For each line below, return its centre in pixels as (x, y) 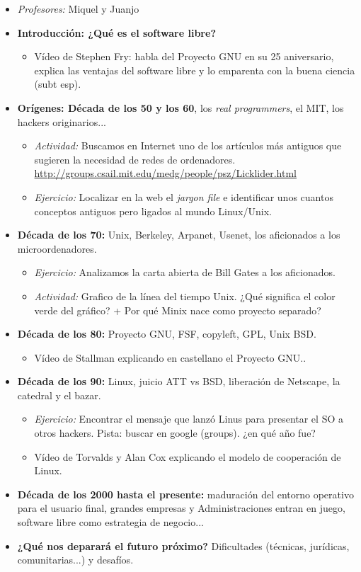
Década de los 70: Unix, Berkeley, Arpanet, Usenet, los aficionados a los (179, 235)
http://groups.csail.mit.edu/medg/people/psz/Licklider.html (165, 173)
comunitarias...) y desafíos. (75, 560)
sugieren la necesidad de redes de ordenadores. (135, 159)
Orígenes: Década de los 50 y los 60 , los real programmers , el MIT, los (180, 107)
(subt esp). (58, 84)
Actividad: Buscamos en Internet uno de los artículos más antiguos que (188, 145)
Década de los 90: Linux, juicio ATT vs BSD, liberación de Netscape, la (179, 381)
